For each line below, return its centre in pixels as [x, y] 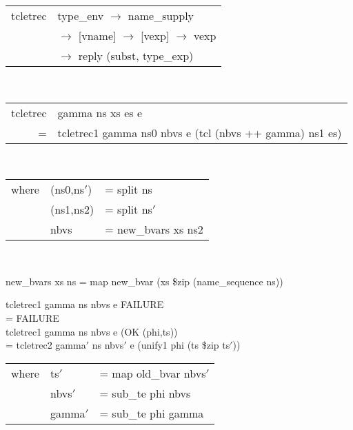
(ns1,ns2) [72, 209]
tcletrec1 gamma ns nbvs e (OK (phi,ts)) [92, 331]
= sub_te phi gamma [152, 413]
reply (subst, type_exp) [136, 55]
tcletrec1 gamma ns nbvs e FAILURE [85, 304]
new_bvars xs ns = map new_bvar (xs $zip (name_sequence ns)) [144, 281]
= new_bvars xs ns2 [154, 229]
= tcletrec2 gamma [46, 345]
